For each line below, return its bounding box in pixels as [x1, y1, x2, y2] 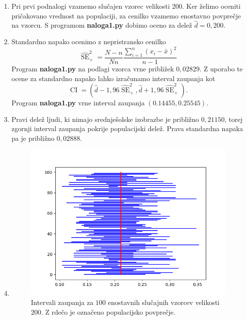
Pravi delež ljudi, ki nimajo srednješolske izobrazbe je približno [11, 114, 199, 124]
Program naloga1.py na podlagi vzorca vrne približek [11, 63, 174, 73]
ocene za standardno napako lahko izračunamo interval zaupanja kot [11, 73, 215, 83]
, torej [224, 114, 243, 124]
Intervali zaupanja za [31, 297, 94, 307]
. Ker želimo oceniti [182, 1, 241, 11]
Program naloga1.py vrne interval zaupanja [11, 98, 145, 108]
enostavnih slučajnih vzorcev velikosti [108, 297, 220, 307]
